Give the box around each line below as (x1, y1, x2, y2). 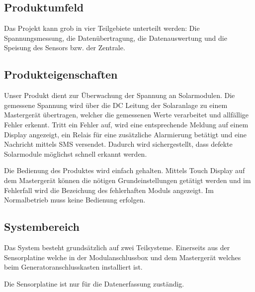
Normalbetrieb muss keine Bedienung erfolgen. (4, 195, 146, 205)
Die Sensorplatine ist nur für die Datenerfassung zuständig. (4, 278, 184, 289)
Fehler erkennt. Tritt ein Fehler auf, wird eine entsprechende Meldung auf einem (4, 119, 249, 129)
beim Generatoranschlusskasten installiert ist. (4, 262, 143, 272)
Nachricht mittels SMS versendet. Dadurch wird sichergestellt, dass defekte (4, 139, 233, 149)
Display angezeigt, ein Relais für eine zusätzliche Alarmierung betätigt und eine (4, 129, 247, 139)
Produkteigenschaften (4, 67, 118, 82)
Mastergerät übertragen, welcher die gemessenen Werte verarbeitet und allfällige (4, 109, 249, 120)
